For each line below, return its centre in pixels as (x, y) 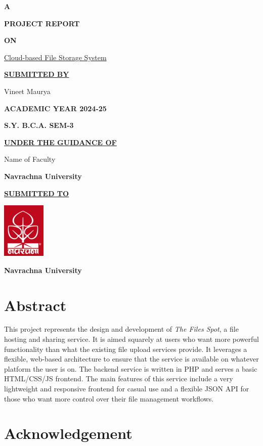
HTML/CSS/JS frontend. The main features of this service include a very (119, 378)
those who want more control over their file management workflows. (109, 398)
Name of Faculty (30, 159)
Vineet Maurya (27, 91)
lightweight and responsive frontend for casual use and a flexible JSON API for (127, 388)
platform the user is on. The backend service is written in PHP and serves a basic (131, 368)
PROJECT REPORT (42, 23)
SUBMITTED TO (37, 193)
